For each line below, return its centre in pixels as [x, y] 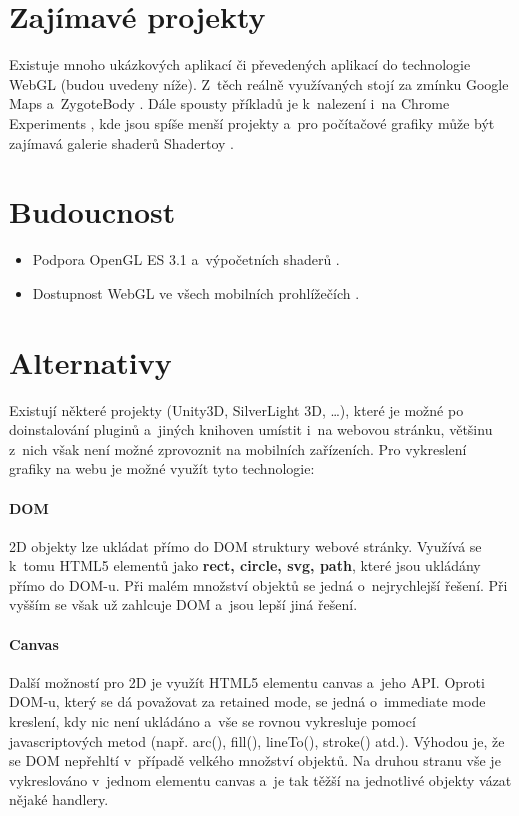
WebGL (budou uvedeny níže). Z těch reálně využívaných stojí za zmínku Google [259, 83]
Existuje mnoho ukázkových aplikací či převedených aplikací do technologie [240, 64]
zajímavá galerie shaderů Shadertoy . [121, 142]
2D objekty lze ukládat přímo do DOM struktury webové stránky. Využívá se [245, 545]
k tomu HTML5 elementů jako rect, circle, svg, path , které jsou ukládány [245, 565]
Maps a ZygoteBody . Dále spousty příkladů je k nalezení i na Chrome [229, 103]
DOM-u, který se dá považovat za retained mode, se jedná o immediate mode [247, 701]
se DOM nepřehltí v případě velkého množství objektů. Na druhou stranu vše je [255, 760]
